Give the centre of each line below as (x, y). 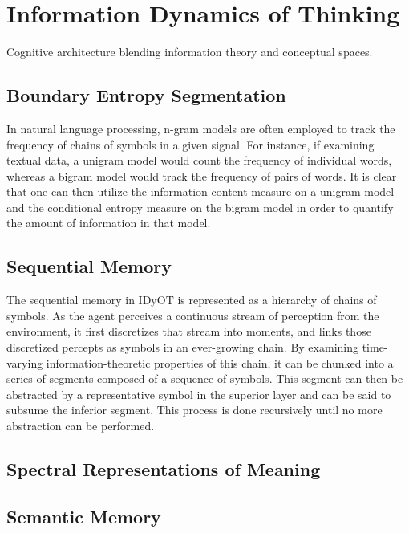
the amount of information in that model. (109, 223)
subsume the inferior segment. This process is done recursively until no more (194, 410)
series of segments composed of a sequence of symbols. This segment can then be (205, 378)
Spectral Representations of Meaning (164, 469)
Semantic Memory (84, 516)
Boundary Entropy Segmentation (146, 95)
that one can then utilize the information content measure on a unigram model (200, 191)
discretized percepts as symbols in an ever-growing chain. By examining (182, 347)
